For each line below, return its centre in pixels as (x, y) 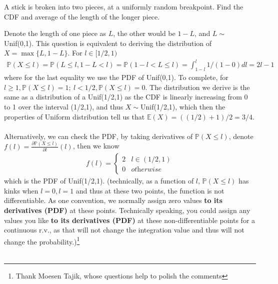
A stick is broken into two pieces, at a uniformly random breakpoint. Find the (124, 6)
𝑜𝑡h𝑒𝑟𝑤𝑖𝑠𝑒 (146, 170)
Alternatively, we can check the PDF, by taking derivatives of (98, 136)
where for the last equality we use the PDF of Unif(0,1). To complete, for (116, 77)
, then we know (96, 146)
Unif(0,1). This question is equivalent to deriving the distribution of (108, 43)
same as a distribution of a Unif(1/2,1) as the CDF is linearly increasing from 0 (126, 97)
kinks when (21, 190)
